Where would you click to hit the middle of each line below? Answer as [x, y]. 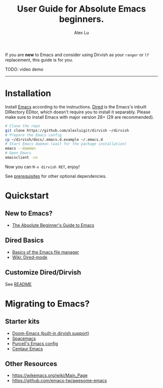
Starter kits [22, 321]
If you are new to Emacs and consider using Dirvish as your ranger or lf [77, 55]
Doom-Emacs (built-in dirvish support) [51, 333]
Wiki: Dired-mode [30, 257]
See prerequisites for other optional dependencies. [56, 176]
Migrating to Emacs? [47, 303]
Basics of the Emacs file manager [45, 252]
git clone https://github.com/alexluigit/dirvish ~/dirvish [67, 130]
